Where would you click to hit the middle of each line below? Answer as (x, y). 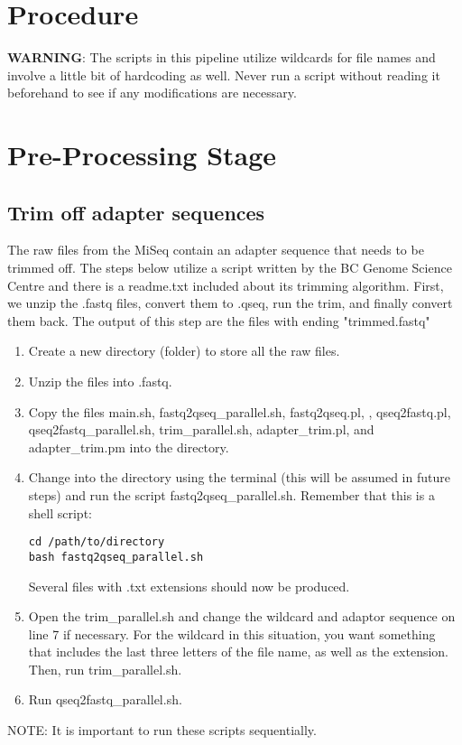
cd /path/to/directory (97, 542)
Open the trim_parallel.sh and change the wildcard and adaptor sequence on (242, 616)
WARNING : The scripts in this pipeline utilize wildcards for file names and (222, 57)
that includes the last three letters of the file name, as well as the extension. (239, 652)
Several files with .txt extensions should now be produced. (189, 586)
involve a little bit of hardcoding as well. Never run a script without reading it (224, 74)
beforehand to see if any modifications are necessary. (152, 93)
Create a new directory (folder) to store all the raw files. (184, 351)
